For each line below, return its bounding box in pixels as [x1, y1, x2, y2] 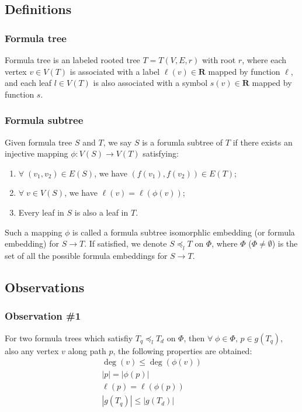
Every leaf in [18, 206, 64, 218]
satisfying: [143, 147, 179, 160]
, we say [103, 136, 132, 148]
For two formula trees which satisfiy [5, 331, 133, 344]
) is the [272, 237, 298, 250]
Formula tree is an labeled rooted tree [5, 54, 140, 65]
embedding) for [5, 237, 60, 250]
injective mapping [5, 147, 68, 160]
